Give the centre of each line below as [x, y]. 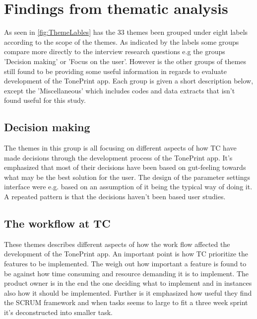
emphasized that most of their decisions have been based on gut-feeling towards [125, 167]
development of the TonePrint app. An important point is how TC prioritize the [126, 254]
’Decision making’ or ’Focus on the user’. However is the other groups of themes [125, 61]
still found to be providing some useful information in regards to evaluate [115, 71]
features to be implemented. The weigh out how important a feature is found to [125, 264]
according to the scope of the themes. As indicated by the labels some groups [122, 41]
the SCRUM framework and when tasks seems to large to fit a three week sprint [126, 302]
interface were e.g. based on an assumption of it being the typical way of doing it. [128, 187]
